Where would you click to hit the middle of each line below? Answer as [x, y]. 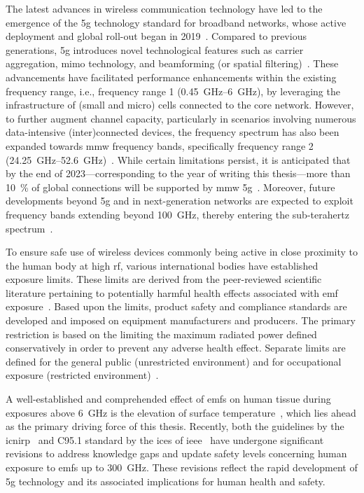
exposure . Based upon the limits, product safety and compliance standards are [176, 306]
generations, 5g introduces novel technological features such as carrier [155, 49]
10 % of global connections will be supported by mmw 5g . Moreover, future [170, 187]
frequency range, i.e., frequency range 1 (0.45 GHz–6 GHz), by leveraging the [173, 91]
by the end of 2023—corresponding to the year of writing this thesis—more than [178, 173]
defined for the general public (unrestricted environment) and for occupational [174, 361]
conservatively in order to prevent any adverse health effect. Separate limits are [176, 348]
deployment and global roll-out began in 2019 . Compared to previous [156, 36]
